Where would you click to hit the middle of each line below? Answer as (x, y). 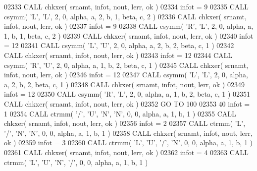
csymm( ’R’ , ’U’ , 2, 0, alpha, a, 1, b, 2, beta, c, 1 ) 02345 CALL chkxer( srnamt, (126, 65)
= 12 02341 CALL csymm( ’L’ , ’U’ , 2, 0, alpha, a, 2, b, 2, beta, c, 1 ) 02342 (119, 45)
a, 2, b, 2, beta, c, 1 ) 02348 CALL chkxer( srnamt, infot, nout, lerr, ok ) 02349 (124, 84)
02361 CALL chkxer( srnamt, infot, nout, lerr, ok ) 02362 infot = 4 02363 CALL (126, 152)
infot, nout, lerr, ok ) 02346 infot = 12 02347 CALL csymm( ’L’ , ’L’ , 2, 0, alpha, (126, 75)
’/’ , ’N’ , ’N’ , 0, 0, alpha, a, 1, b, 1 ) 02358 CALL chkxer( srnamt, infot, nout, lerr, (128, 133)
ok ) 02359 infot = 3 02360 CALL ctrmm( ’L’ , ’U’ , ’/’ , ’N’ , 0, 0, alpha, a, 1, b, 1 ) (128, 142)
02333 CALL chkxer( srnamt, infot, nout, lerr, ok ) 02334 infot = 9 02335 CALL (126, 6)
